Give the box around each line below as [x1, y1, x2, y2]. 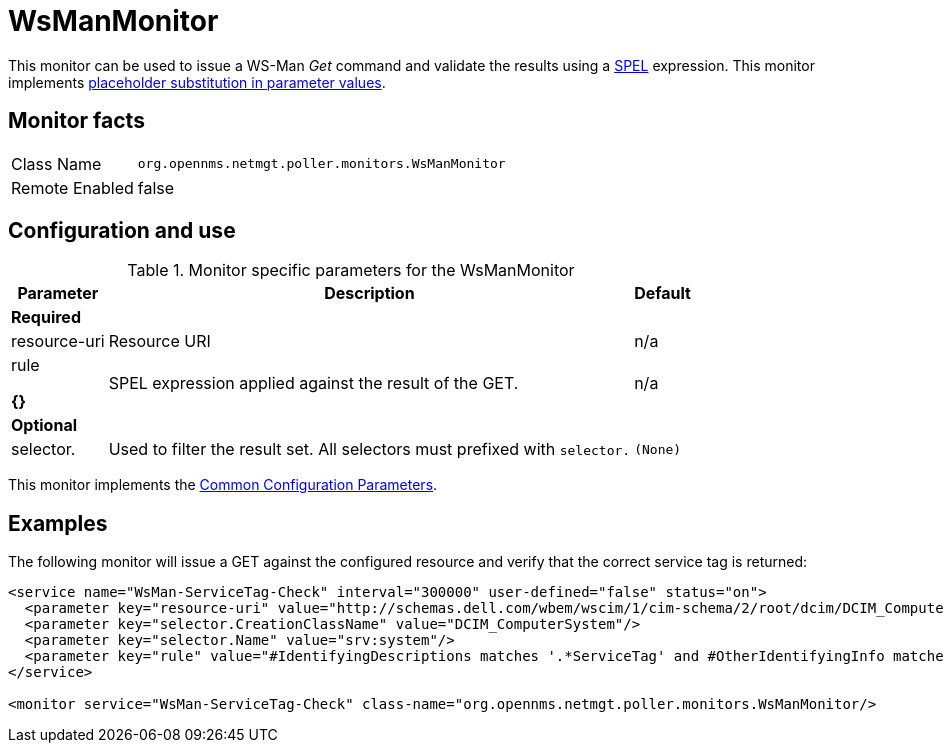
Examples [8, 510, 108, 536]
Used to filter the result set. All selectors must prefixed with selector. [108, 439, 631, 460]
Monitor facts [8, 108, 145, 134]
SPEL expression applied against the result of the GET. [108, 373, 519, 394]
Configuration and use [8, 218, 236, 244]
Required [11, 307, 81, 328]
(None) [634, 441, 682, 457]
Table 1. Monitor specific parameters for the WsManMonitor [127, 260, 575, 281]
